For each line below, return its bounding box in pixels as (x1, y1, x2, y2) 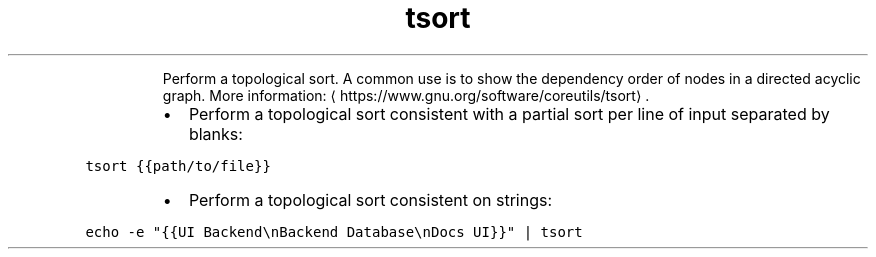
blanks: (188, 123, 243, 144)
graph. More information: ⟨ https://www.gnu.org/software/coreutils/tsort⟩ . (162, 86, 650, 104)
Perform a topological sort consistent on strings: (188, 189, 553, 210)
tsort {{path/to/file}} (85, 157, 271, 174)
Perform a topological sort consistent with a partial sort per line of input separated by (188, 103, 830, 124)
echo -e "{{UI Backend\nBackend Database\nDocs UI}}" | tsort (85, 223, 583, 240)
